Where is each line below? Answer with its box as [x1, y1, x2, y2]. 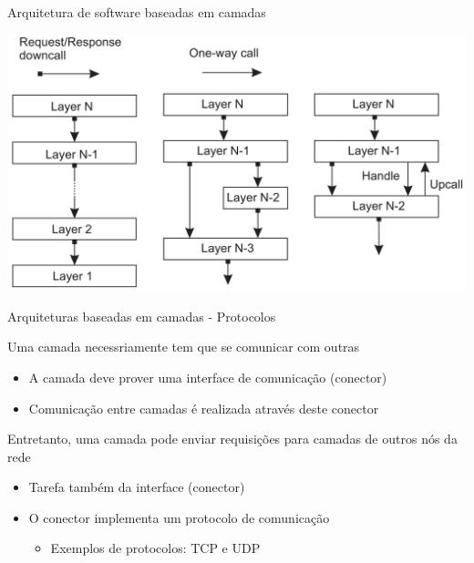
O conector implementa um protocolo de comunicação [28, 507, 330, 527]
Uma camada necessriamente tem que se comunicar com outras [7, 337, 360, 356]
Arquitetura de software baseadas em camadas [7, 3, 266, 21]
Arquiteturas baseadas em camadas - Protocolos [7, 306, 276, 325]
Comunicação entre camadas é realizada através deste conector [28, 398, 379, 417]
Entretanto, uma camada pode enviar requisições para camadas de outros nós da [7, 429, 458, 448]
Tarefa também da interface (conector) [28, 477, 245, 496]
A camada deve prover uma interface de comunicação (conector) [28, 367, 387, 386]
